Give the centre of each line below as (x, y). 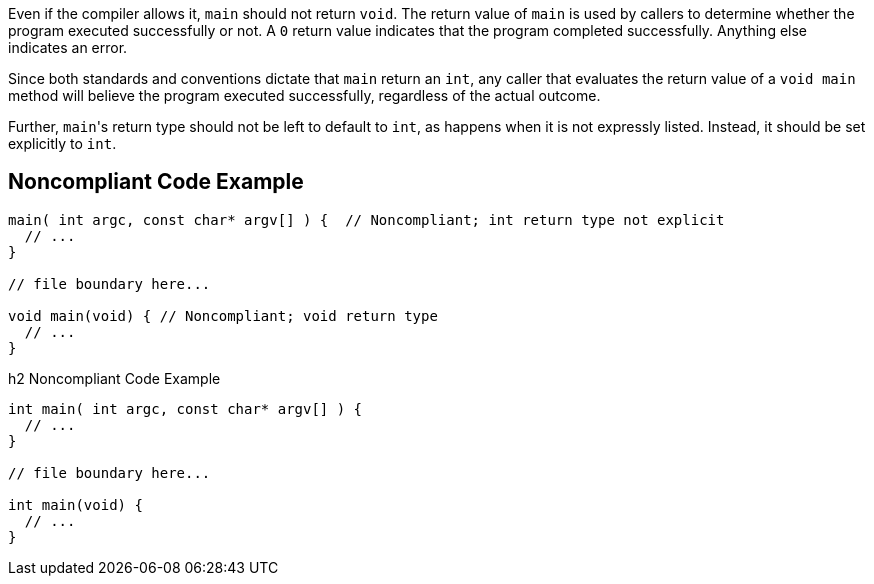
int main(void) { (75, 504)
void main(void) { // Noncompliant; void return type (223, 315)
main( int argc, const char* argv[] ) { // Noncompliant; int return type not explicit (366, 219)
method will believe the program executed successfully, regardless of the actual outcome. (304, 95)
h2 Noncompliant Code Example (114, 378)
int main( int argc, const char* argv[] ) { (185, 408)
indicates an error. (68, 47)
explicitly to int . (62, 143)
